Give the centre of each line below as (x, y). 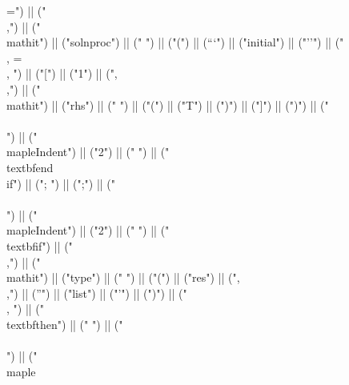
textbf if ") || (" (40, 245)
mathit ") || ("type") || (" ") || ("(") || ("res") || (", (123, 277)
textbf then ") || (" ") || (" (65, 324)
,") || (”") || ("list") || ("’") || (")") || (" (97, 293)
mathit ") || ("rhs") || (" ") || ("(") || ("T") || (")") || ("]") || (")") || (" (168, 104)
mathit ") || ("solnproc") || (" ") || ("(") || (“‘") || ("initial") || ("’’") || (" (175, 42)
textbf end (30, 167)
